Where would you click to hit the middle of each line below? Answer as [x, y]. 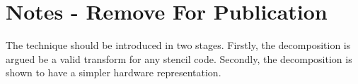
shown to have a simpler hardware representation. [114, 72]
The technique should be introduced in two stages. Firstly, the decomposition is [178, 45]
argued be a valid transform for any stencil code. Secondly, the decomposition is [179, 58]
